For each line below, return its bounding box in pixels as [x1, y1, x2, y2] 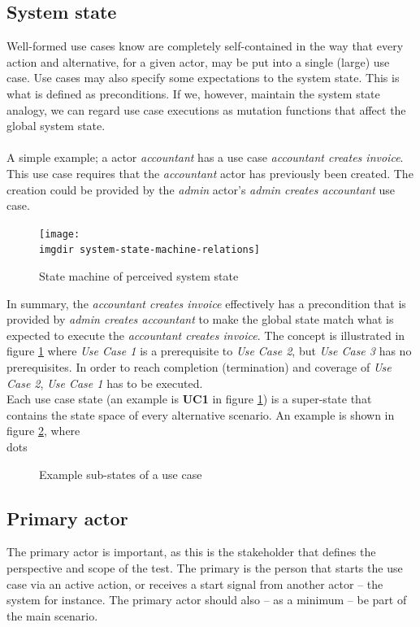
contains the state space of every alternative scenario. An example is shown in [6, 406, 395, 423]
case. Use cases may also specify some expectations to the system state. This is [6, 69, 400, 86]
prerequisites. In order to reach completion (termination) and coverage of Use [6, 359, 392, 376]
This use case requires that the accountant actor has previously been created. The [6, 164, 414, 181]
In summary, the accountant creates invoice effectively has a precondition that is [6, 294, 406, 311]
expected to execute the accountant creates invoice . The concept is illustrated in [6, 326, 405, 343]
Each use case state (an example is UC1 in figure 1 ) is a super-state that [6, 390, 372, 407]
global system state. [6, 117, 106, 134]
